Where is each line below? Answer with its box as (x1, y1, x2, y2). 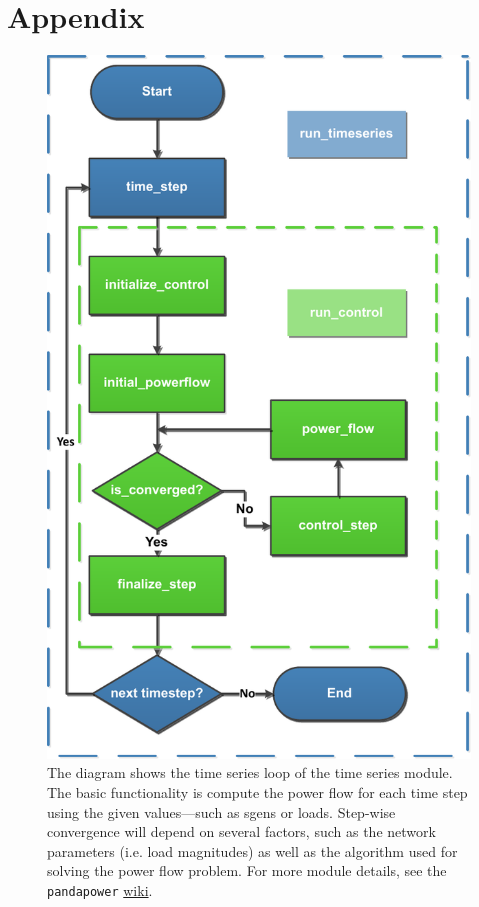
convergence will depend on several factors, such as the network (47, 821, 436, 842)
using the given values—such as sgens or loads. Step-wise (47, 801, 396, 822)
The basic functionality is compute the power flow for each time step (47, 782, 468, 802)
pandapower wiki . (47, 879, 153, 900)
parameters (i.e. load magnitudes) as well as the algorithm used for (47, 840, 458, 861)
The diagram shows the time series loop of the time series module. (47, 762, 453, 783)
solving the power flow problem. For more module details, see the (47, 860, 447, 881)
